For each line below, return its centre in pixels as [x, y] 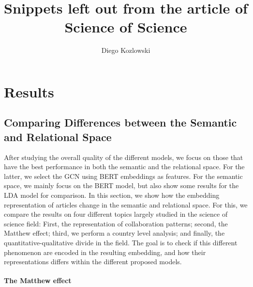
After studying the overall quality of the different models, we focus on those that [124, 157]
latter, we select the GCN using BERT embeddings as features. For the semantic [123, 176]
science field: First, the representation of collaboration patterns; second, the [116, 223]
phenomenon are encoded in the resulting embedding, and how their [105, 252]
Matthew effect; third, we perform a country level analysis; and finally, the [114, 233]
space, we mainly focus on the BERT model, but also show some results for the [121, 185]
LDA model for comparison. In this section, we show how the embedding [112, 195]
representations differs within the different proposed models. [93, 262]
